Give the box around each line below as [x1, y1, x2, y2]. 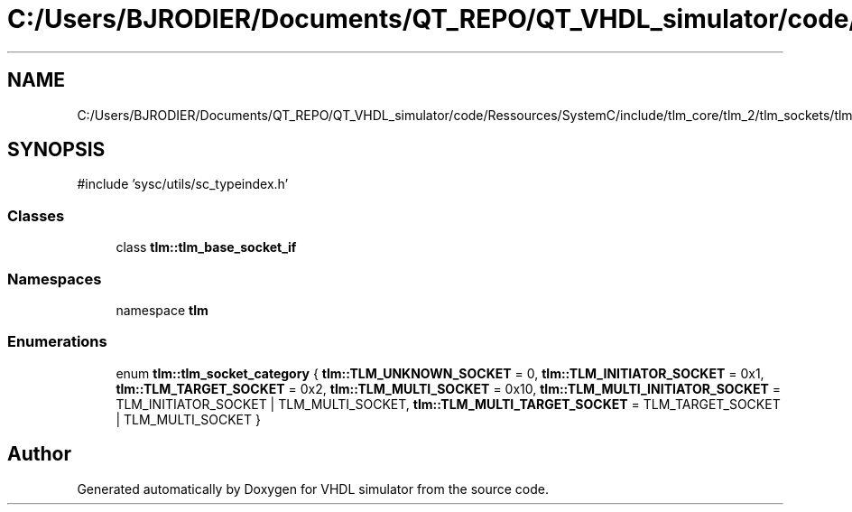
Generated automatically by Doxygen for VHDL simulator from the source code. [77, 480, 550, 497]
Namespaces [7, 269, 102, 288]
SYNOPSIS [7, 138, 106, 162]
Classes [7, 206, 65, 225]
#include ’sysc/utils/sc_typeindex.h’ [77, 176, 289, 192]
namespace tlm [116, 302, 208, 318]
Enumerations [7, 332, 107, 351]
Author [7, 442, 71, 466]
